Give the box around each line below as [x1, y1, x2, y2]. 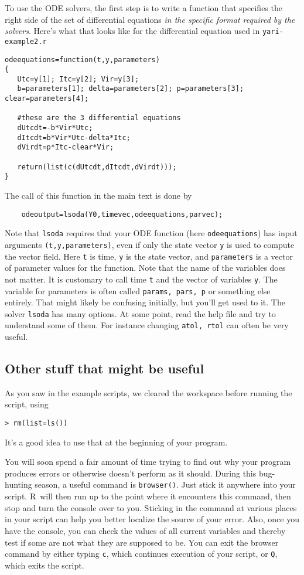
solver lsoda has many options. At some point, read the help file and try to [5, 307, 276, 319]
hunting [5, 478, 32, 491]
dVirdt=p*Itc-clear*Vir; [17, 143, 114, 152]
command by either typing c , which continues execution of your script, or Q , [5, 547, 278, 560]
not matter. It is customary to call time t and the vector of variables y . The [5, 273, 278, 285]
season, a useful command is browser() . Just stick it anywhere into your [35, 478, 296, 491]
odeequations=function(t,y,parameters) [5, 55, 160, 64]
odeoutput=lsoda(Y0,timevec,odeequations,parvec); [21, 210, 223, 219]
